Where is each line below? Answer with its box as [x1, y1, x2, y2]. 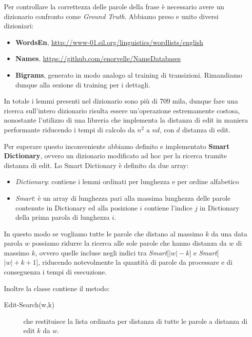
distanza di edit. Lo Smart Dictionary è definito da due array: [4, 160, 189, 170]
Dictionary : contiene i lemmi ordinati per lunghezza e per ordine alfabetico [15, 176, 239, 187]
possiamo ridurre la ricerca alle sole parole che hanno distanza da [32, 238, 227, 248]
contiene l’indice [144, 202, 193, 212]
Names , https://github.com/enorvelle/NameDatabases [15, 53, 181, 63]
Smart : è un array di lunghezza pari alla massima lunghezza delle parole [15, 192, 231, 203]
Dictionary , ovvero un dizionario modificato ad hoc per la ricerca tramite [4, 150, 227, 161]
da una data [211, 228, 248, 238]
